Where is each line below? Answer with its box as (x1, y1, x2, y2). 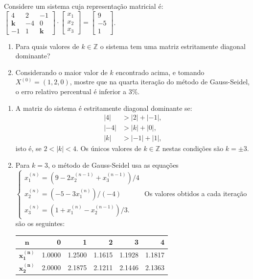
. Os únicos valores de (76, 143, 141, 153)
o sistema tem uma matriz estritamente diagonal (100, 41, 246, 51)
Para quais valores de (15, 41, 79, 51)
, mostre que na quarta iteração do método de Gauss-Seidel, (69, 76, 250, 87)
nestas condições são (162, 143, 224, 153)
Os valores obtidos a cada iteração (144, 188, 247, 198)
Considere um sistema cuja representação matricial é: (4, 1, 163, 11)
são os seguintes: (15, 218, 65, 228)
